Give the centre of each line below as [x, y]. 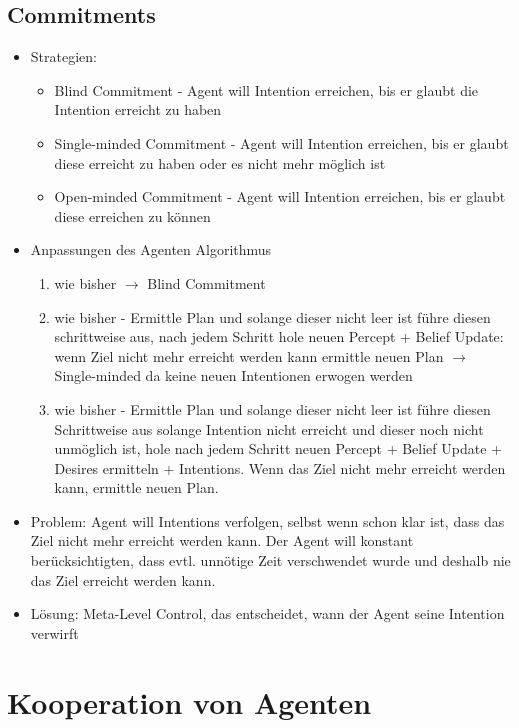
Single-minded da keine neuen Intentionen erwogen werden [233, 375]
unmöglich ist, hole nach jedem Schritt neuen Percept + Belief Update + [278, 448]
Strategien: [63, 56]
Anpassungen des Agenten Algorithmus [151, 249]
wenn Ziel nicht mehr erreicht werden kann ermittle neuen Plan [249, 355]
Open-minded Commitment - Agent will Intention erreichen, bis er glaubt [280, 196]
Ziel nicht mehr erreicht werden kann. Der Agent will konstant [222, 540]
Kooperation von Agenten [189, 701]
